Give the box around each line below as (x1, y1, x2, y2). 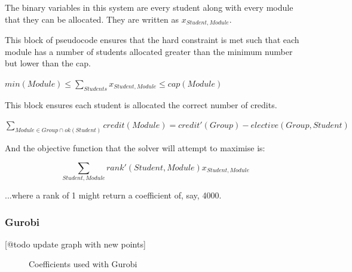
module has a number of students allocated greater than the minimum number (5, 45, 293, 57)
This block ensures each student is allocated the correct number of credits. (5, 98, 277, 111)
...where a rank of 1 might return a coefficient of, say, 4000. (5, 189, 222, 201)
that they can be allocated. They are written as (5, 13, 179, 25)
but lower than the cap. (5, 57, 91, 69)
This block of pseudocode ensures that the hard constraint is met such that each (5, 33, 299, 46)
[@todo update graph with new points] (5, 237, 146, 250)
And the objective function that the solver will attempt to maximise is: (5, 142, 265, 154)
